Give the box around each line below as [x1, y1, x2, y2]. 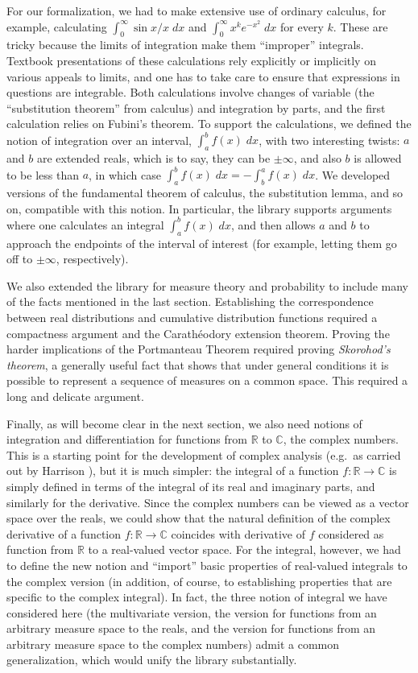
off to [6, 250, 33, 267]
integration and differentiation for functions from [6, 431, 247, 448]
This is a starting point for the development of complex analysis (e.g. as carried [6, 446, 401, 463]
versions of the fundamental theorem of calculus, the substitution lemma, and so [6, 184, 404, 201]
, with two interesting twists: [259, 131, 400, 148]
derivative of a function [6, 525, 122, 542]
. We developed [315, 166, 391, 183]
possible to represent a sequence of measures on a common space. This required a [6, 372, 408, 389]
